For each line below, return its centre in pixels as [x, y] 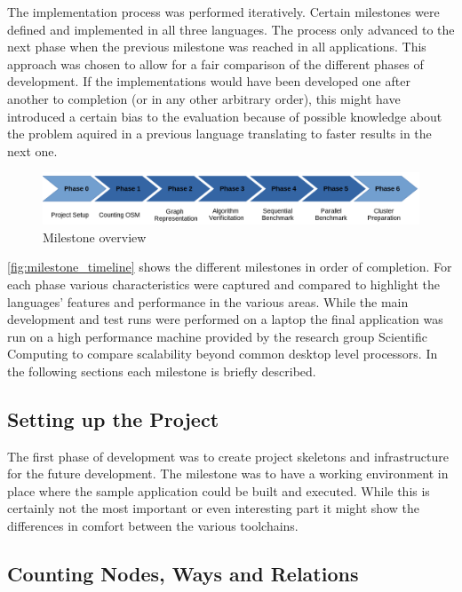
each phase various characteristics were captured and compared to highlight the [224, 284]
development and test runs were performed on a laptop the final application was [225, 319]
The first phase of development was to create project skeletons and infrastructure [228, 456]
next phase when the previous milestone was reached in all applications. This [217, 47]
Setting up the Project [113, 418]
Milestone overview [95, 237]
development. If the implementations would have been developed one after [209, 81]
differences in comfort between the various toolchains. [153, 526]
